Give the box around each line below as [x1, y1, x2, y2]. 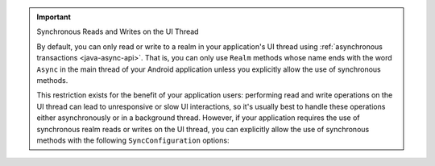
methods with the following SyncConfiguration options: [36, 135, 230, 145]
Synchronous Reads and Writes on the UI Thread [36, 27, 199, 36]
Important [36, 12, 72, 22]
